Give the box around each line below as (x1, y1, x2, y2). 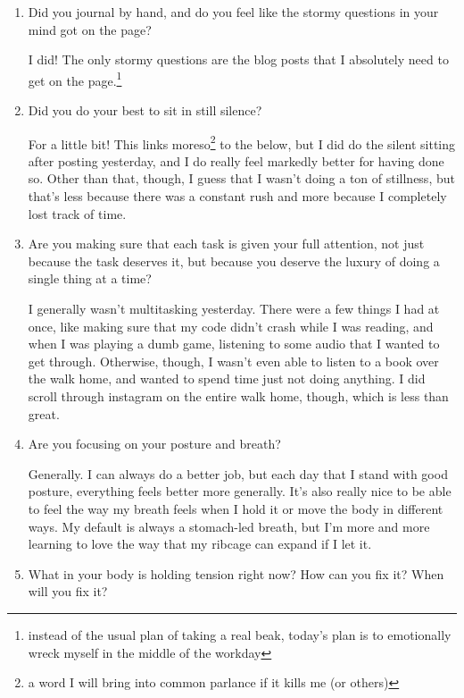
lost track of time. (28, 204, 127, 223)
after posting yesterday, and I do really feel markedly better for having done (28, 151, 444, 170)
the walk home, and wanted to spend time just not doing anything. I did (28, 369, 426, 388)
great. (28, 404, 60, 423)
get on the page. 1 (28, 68, 122, 89)
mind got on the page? (28, 20, 152, 38)
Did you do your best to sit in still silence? (28, 101, 262, 120)
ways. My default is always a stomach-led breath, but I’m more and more (28, 517, 430, 535)
